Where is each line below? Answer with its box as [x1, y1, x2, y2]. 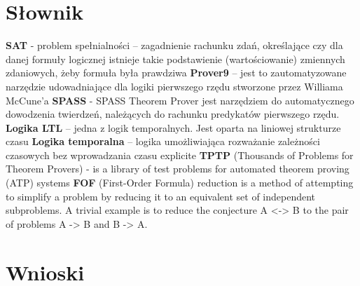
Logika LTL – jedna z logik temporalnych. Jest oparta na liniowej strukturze [6, 120, 341, 135]
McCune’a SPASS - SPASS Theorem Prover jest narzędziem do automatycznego [6, 93, 354, 107]
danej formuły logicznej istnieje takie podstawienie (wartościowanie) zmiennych [6, 51, 345, 66]
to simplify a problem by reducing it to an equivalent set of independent [6, 189, 316, 203]
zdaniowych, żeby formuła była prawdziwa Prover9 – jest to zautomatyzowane [6, 65, 347, 80]
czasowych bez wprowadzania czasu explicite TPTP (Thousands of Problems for [6, 147, 354, 162]
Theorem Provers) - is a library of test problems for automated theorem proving [6, 161, 349, 176]
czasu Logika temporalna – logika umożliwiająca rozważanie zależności [6, 134, 320, 149]
